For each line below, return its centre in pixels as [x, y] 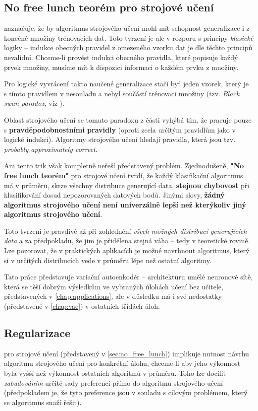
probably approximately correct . [51, 149]
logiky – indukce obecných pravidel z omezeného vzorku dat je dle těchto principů [128, 47]
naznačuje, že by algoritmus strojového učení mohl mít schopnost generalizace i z [127, 28]
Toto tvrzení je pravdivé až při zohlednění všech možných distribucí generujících [126, 231]
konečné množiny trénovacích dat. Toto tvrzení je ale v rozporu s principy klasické [129, 37]
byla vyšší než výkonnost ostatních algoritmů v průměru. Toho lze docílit [115, 373]
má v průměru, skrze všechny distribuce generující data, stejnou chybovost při [127, 185]
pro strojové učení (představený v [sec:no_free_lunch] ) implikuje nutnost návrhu [127, 353]
